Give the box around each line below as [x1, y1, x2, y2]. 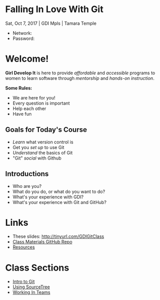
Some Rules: [5, 85, 32, 91]
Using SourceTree [12, 284, 50, 290]
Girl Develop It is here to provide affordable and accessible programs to [5, 70, 155, 76]
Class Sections [5, 262, 70, 273]
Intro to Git [12, 279, 35, 285]
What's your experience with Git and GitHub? [12, 199, 107, 205]
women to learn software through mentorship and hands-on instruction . [5, 75, 155, 81]
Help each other [12, 105, 46, 112]
